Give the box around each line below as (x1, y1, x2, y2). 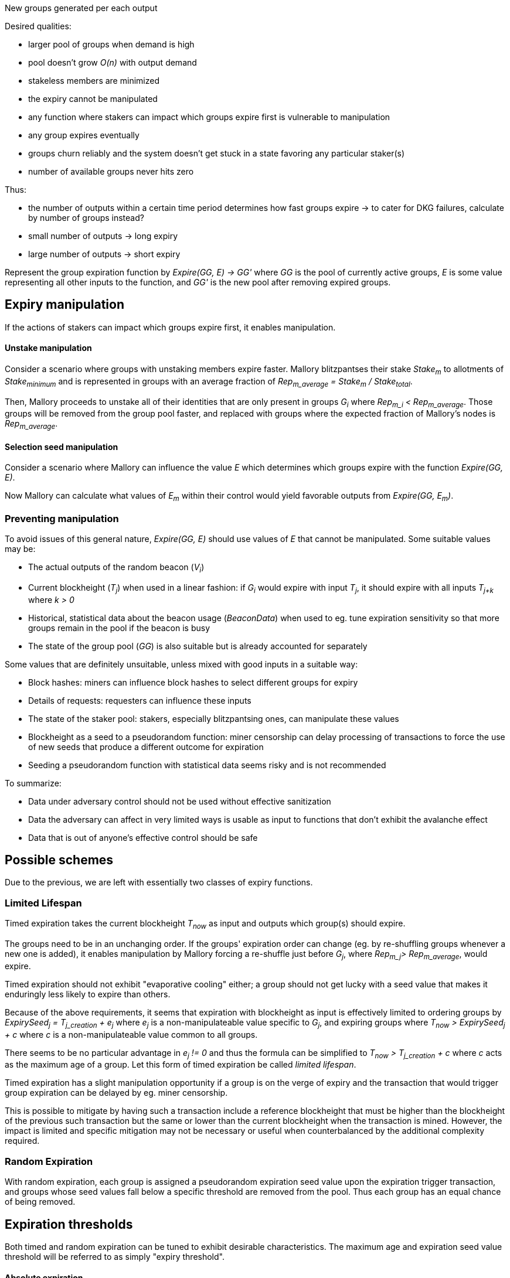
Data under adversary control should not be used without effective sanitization (28, 796, 331, 806)
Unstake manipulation (5, 343, 92, 353)
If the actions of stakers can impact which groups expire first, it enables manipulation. (5, 322, 336, 332)
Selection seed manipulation (5, 441, 118, 452)
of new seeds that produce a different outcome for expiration (28, 741, 264, 752)
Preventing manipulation (5, 512, 119, 524)
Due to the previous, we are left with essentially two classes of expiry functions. (5, 877, 313, 888)
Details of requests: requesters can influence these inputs (28, 695, 251, 706)
